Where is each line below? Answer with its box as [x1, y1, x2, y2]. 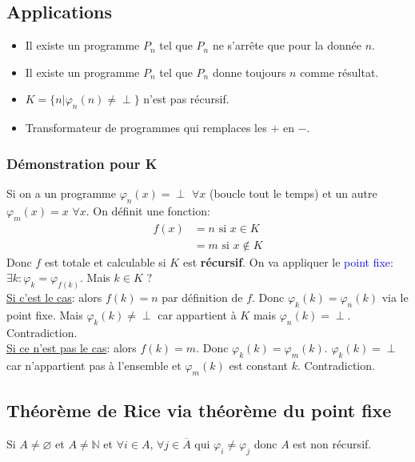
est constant [229, 357, 289, 374]
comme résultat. [300, 63, 379, 80]
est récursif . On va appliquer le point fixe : [182, 253, 393, 270]
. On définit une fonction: [86, 202, 210, 219]
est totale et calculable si [44, 253, 166, 270]
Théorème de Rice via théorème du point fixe [6, 398, 392, 423]
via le [381, 289, 409, 306]
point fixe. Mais [6, 306, 83, 323]
